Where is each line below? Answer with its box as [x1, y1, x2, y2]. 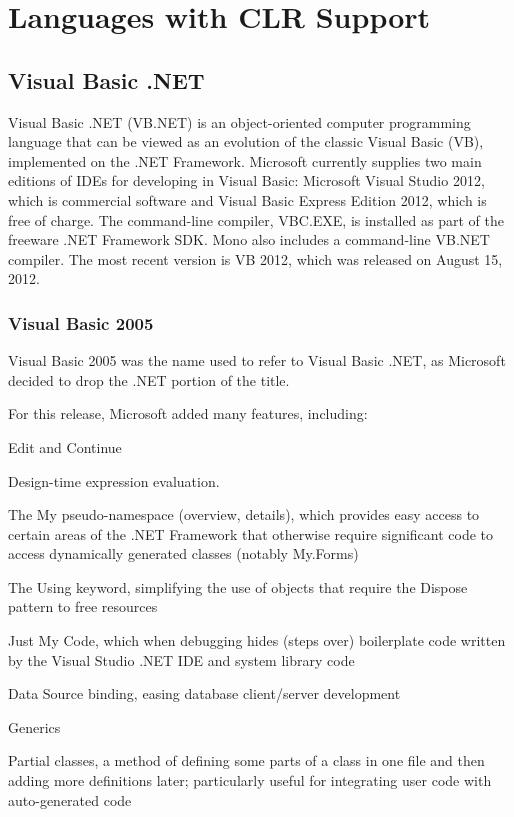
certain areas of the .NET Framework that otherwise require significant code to [8, 523, 494, 544]
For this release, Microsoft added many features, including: [8, 403, 368, 424]
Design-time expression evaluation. [8, 470, 220, 491]
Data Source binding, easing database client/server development [8, 683, 401, 704]
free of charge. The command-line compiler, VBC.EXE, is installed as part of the [8, 209, 505, 230]
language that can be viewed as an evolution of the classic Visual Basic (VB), [8, 131, 484, 152]
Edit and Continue [8, 436, 122, 457]
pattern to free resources [8, 596, 158, 617]
